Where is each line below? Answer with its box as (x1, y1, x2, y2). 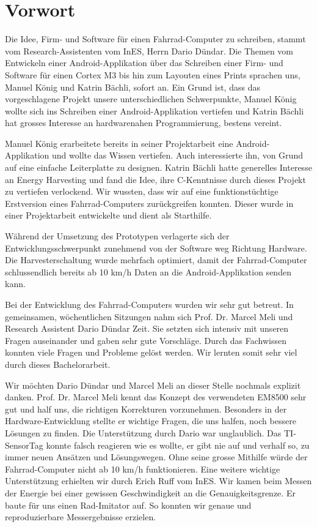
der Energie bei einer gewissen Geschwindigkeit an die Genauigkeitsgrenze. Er (5, 486, 296, 499)
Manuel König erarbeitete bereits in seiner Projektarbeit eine (5, 136, 233, 149)
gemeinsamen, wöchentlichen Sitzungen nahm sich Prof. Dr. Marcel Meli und (5, 310, 293, 323)
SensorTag (5, 438, 43, 451)
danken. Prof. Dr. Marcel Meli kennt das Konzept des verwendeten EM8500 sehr (5, 391, 307, 403)
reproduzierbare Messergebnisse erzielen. (5, 510, 156, 523)
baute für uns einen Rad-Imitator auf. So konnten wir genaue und (5, 498, 252, 511)
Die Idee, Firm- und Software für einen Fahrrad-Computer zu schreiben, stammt (5, 32, 306, 45)
